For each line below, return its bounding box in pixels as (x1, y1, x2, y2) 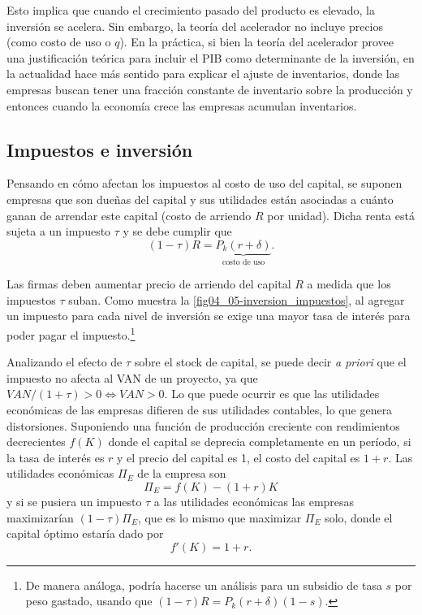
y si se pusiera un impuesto (6, 492, 142, 509)
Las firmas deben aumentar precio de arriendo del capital (6, 275, 291, 292)
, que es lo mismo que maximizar (137, 509, 302, 526)
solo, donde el (325, 509, 393, 526)
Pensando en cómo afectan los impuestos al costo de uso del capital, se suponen (6, 175, 403, 192)
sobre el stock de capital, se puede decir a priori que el (134, 353, 407, 370)
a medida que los (307, 275, 391, 292)
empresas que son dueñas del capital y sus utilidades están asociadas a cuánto (6, 190, 394, 207)
